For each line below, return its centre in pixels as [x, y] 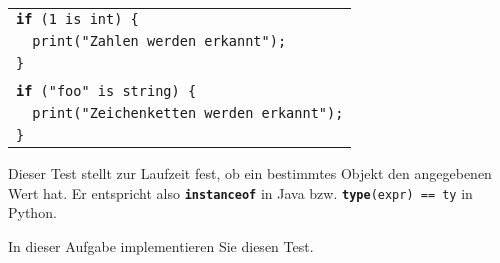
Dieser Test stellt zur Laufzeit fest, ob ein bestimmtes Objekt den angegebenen [250, 173]
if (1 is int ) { [77, 19]
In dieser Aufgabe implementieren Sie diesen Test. [161, 245]
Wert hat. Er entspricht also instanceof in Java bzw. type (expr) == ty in [240, 192]
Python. [32, 212]
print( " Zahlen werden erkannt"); [159, 41]
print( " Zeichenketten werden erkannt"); [188, 113]
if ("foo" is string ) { [106, 91]
